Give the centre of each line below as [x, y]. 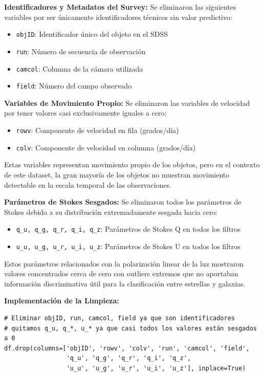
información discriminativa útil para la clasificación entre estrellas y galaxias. [125, 283]
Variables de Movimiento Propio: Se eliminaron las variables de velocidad [127, 103]
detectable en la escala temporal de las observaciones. [88, 184]
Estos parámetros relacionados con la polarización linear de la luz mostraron [124, 263]
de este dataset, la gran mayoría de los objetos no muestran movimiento [117, 174]
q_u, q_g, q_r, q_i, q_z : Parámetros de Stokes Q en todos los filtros [128, 229]
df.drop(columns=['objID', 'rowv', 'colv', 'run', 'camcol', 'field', [127, 348]
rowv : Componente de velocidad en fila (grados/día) [97, 130]
